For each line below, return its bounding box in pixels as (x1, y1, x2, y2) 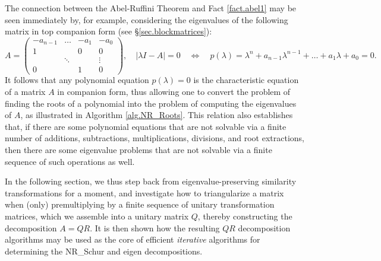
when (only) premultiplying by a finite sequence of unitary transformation (5, 198, 275, 211)
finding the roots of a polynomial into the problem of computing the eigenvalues (5, 97, 297, 109)
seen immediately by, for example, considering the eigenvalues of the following (5, 13, 288, 26)
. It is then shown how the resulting (90, 221, 220, 234)
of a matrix (5, 85, 46, 98)
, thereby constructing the (197, 209, 292, 222)
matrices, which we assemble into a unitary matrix (5, 209, 189, 222)
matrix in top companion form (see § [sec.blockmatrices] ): (5, 25, 212, 37)
